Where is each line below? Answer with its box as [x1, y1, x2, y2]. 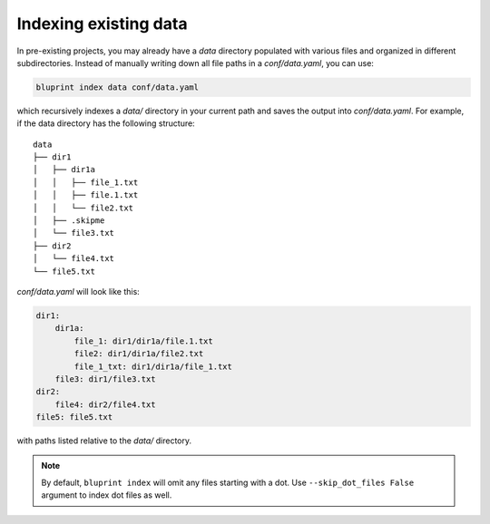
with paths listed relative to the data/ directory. [16, 435, 192, 446]
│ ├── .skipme [33, 216, 105, 226]
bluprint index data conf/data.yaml [35, 82, 200, 92]
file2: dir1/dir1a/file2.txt [73, 349, 204, 359]
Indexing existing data [16, 14, 188, 34]
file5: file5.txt [35, 412, 113, 422]
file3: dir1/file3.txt [54, 374, 156, 384]
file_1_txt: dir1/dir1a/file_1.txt [73, 361, 233, 372]
